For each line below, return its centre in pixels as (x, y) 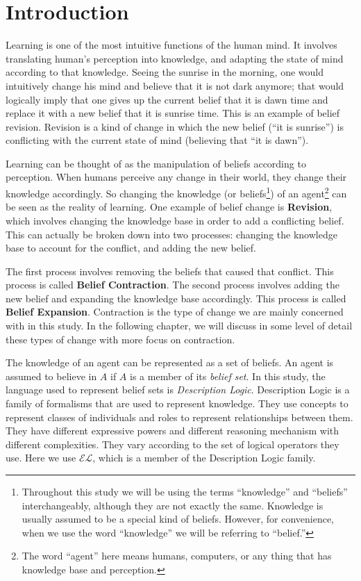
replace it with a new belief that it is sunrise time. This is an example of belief (173, 113)
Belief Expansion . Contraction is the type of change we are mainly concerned (175, 312)
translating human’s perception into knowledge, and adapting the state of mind (175, 58)
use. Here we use (41, 458)
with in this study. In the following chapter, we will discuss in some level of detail (179, 326)
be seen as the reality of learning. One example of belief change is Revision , (169, 207)
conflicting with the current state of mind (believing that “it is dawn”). (157, 140)
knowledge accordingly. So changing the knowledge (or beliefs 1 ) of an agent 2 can (176, 192)
